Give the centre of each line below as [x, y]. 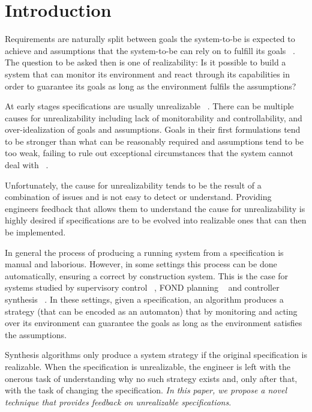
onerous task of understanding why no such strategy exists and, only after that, [151, 378]
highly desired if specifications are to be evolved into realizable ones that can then [156, 220]
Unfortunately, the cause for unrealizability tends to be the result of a [133, 185]
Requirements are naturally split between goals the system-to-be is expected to [150, 39]
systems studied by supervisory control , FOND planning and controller [142, 287]
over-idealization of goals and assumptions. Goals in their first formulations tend [153, 129]
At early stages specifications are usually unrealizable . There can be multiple [149, 106]
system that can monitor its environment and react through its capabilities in [147, 74]
